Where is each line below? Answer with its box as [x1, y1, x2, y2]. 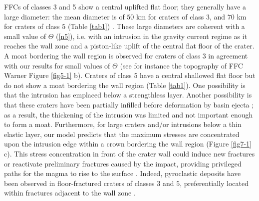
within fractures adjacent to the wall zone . [4, 187, 136, 198]
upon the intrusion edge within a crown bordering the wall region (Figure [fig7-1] [4, 138, 252, 149]
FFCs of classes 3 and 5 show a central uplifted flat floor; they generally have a [4, 1, 247, 11]
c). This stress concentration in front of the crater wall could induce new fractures [4, 148, 255, 158]
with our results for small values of [4, 60, 110, 70]
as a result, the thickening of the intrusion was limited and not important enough [4, 109, 253, 119]
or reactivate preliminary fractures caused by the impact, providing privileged [4, 158, 242, 168]
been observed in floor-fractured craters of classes [4, 177, 155, 188]
